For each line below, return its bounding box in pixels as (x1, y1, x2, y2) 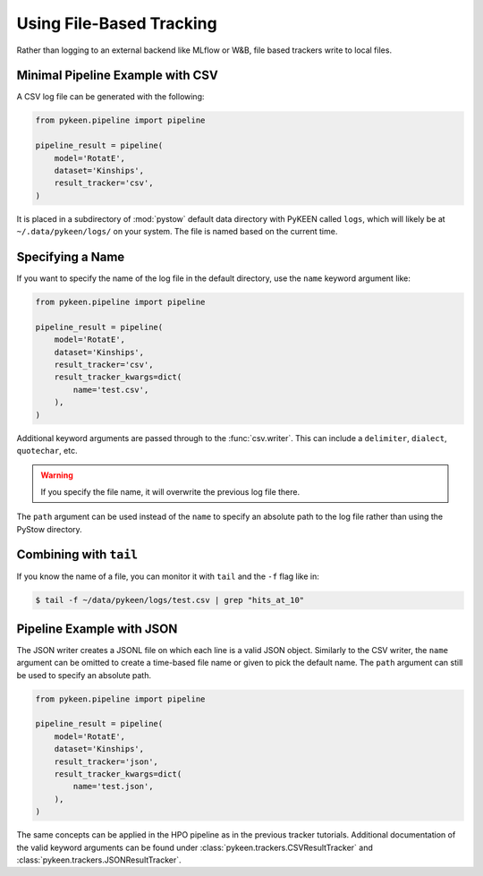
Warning (40, 470, 73, 481)
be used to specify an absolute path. (16, 669, 152, 680)
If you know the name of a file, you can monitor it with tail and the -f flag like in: (16, 571, 319, 582)
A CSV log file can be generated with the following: (16, 91, 205, 102)
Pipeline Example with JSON (16, 621, 178, 636)
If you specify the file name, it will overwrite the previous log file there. (40, 486, 301, 497)
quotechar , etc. (16, 445, 78, 455)
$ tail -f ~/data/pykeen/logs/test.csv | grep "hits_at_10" (35, 595, 305, 606)
